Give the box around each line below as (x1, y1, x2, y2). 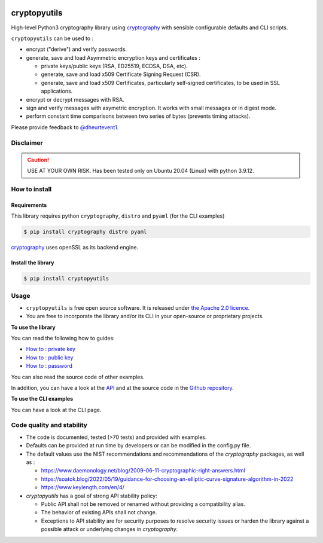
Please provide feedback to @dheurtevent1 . (11, 123, 119, 131)
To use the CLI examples (11, 395, 74, 402)
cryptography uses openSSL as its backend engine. (11, 244, 139, 251)
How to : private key (26, 346, 76, 353)
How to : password (26, 362, 73, 370)
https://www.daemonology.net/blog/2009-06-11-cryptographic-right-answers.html (41, 467, 245, 474)
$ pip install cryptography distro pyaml (23, 228, 147, 236)
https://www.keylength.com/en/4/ (41, 484, 125, 491)
